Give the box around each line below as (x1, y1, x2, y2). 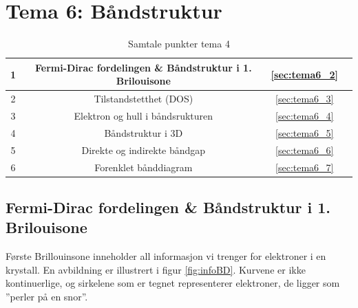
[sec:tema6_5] (275, 125, 334, 140)
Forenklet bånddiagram (94, 159, 193, 174)
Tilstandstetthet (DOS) (94, 91, 193, 106)
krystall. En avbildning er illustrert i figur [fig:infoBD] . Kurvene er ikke (6, 262, 306, 276)
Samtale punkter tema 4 (128, 36, 230, 51)
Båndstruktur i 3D (104, 125, 183, 140)
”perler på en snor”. (6, 289, 88, 303)
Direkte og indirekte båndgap (81, 142, 206, 157)
